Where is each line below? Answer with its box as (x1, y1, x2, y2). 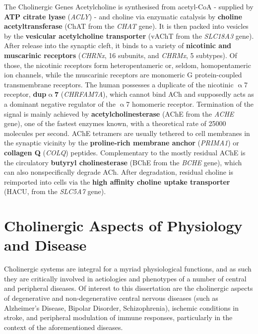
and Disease (4, 235, 87, 255)
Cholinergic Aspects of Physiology (4, 215, 243, 236)
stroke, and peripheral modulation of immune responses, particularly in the (4, 312, 233, 323)
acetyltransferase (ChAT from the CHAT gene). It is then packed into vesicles (4, 21, 249, 31)
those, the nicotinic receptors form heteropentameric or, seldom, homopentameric (4, 60, 251, 70)
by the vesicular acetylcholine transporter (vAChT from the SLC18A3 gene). (4, 30, 254, 41)
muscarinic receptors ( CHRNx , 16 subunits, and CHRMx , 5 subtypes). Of (4, 50, 237, 60)
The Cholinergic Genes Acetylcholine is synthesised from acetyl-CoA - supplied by (4, 1, 254, 11)
